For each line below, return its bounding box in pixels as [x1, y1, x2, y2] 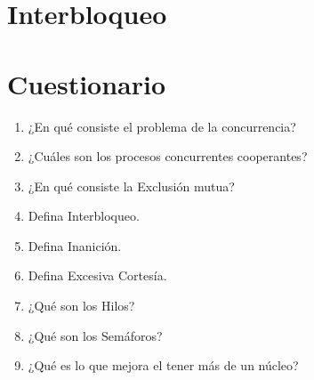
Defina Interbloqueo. [28, 206, 140, 225]
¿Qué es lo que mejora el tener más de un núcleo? [28, 356, 299, 375]
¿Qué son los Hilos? [28, 296, 135, 315]
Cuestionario [7, 65, 166, 101]
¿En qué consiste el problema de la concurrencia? [28, 117, 296, 135]
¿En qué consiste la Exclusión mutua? [28, 176, 235, 195]
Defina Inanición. [28, 236, 122, 255]
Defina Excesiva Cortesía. [28, 266, 167, 285]
